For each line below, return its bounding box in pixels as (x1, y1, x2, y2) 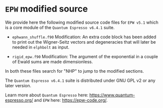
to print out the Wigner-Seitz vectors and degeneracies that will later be (12, 39, 156, 45)
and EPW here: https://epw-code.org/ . (34, 97, 108, 103)
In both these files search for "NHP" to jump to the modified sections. (5, 68, 145, 74)
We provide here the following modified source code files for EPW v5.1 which (5, 19, 159, 25)
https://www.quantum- (89, 92, 135, 98)
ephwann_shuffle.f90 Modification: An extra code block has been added (12, 34, 157, 40)
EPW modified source (5, 3, 88, 15)
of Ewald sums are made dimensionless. (12, 59, 93, 64)
